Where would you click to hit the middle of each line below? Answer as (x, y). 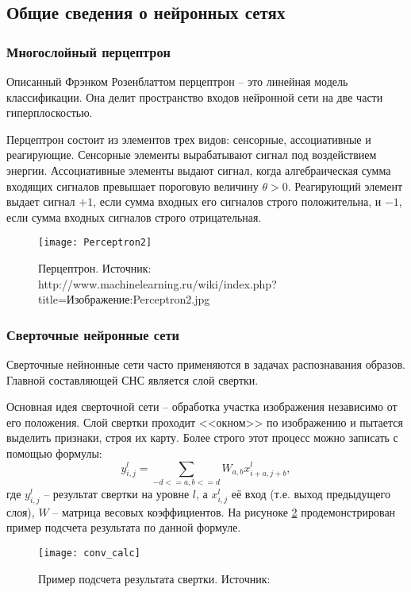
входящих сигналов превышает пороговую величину (133, 186)
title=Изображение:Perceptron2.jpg (124, 299)
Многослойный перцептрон (89, 51)
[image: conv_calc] (89, 553)
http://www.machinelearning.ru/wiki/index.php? (157, 283)
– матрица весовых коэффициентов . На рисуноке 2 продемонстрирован (224, 511)
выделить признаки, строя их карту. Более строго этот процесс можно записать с (202, 437)
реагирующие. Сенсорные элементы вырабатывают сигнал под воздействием (192, 155)
